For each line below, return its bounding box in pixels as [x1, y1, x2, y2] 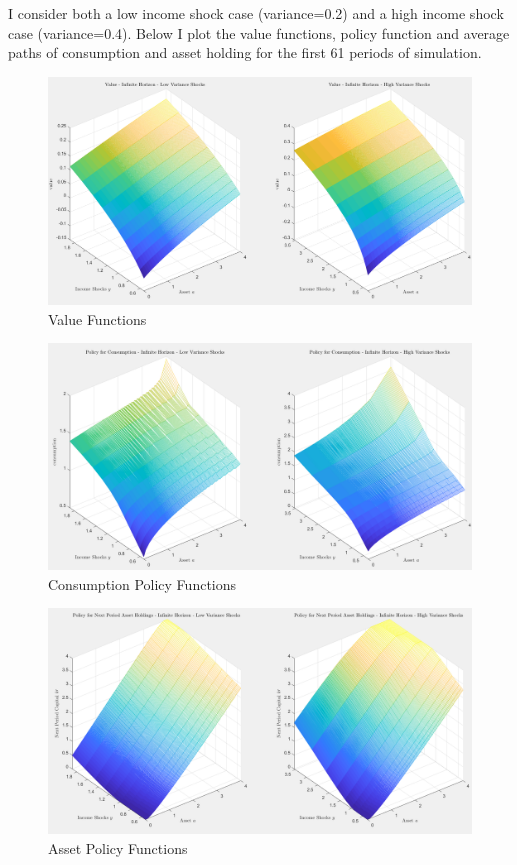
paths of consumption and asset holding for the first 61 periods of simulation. [8, 42, 482, 63]
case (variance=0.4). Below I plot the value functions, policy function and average [8, 22, 510, 43]
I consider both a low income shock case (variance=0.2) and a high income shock [8, 3, 504, 23]
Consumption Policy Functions [48, 573, 237, 594]
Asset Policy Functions [48, 837, 188, 858]
